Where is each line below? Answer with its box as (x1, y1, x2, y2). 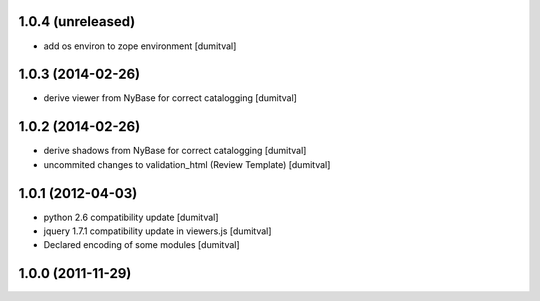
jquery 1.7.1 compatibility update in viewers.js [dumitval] (43, 225, 272, 237)
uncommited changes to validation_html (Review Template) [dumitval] (43, 158, 331, 170)
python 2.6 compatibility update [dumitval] (43, 211, 219, 223)
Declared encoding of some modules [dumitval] (43, 239, 240, 251)
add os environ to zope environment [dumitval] (43, 40, 237, 52)
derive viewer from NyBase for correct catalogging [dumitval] (43, 92, 297, 104)
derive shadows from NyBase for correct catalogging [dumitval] (43, 145, 307, 157)
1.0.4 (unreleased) (18, 13, 136, 30)
